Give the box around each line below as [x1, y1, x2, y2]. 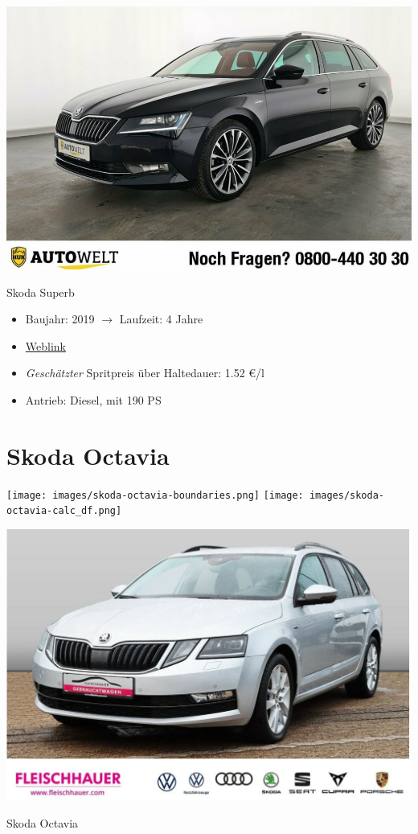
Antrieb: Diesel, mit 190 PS [25, 391, 162, 408]
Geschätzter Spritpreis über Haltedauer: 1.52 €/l [25, 364, 264, 381]
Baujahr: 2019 [25, 310, 95, 327]
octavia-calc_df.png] [6, 505, 122, 517]
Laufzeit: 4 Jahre [119, 310, 203, 327]
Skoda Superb [6, 283, 75, 300]
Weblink [25, 337, 66, 354]
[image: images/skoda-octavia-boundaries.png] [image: [6, 489, 304, 501]
